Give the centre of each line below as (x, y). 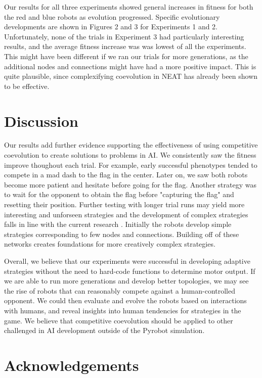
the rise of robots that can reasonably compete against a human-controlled (120, 290)
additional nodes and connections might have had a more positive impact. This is (130, 66)
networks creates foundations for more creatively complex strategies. (110, 244)
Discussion (41, 121)
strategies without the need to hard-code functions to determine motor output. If (130, 271)
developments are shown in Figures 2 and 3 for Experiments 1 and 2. (111, 27)
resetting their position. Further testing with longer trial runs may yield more (124, 204)
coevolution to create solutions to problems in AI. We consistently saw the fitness (130, 155)
